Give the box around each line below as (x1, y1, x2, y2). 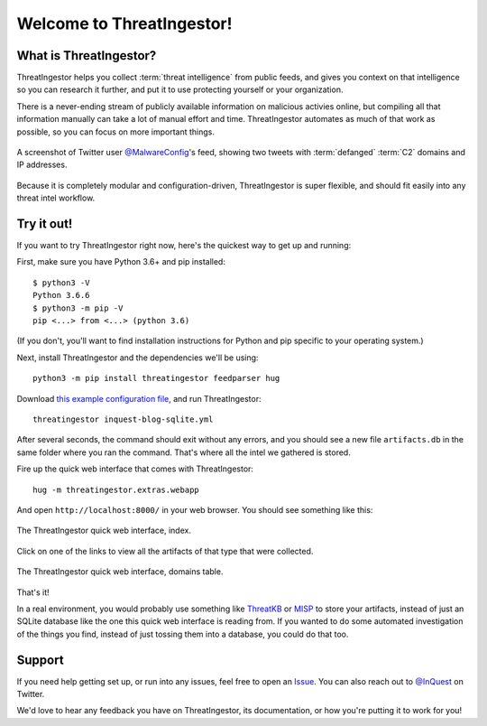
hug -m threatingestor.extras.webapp (32, 484, 200, 495)
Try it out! (16, 217, 73, 231)
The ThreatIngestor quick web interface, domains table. (16, 566, 224, 577)
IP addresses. (16, 159, 68, 171)
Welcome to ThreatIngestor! (16, 14, 233, 33)
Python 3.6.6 (32, 290, 90, 301)
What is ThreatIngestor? (16, 48, 157, 63)
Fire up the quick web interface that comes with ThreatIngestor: (16, 463, 254, 474)
